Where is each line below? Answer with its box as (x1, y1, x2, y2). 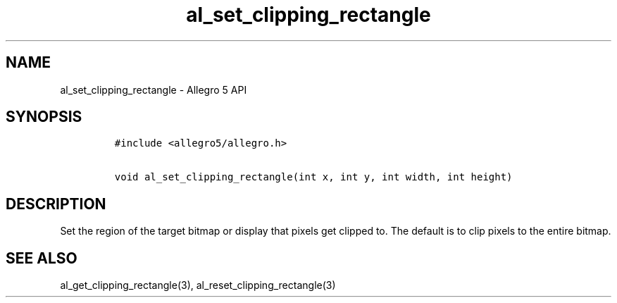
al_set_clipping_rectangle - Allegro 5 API (60, 83, 247, 96)
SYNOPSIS (6, 108, 82, 126)
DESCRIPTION (6, 194, 106, 213)
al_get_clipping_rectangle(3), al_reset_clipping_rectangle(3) (60, 279, 336, 292)
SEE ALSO (6, 249, 77, 267)
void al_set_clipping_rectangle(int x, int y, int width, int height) (114, 171, 513, 183)
